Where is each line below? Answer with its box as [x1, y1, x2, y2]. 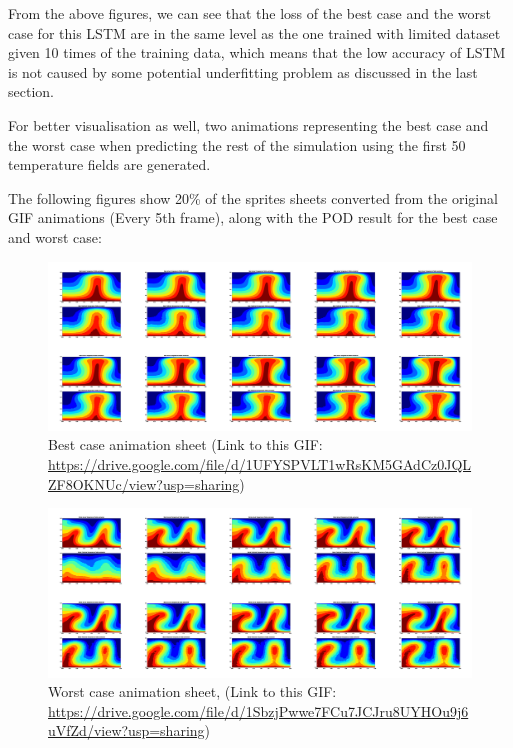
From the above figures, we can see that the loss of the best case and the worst [8, 3, 491, 23]
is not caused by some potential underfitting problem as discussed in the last [8, 61, 478, 82]
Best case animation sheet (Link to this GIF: [48, 434, 323, 455]
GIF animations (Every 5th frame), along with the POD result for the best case [8, 207, 498, 228]
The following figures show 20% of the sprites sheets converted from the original [8, 187, 498, 208]
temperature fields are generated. [8, 154, 211, 175]
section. [8, 81, 54, 102]
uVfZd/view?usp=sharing [48, 720, 205, 741]
